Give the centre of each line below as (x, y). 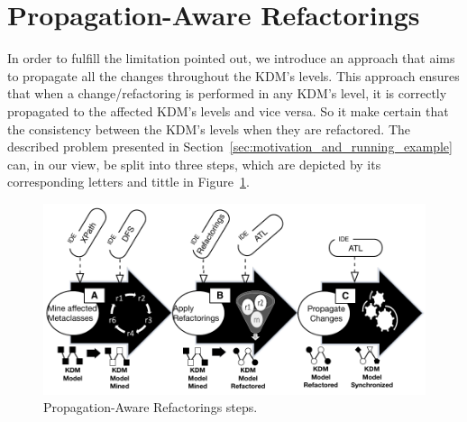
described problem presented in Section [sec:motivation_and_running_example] (230, 147)
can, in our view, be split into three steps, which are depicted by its (194, 164)
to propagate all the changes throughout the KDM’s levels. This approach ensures (233, 75)
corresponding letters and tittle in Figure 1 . (128, 182)
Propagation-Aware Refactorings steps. (151, 407)
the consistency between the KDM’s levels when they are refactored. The (209, 128)
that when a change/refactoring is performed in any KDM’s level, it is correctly (227, 93)
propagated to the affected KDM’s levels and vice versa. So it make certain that (228, 110)
